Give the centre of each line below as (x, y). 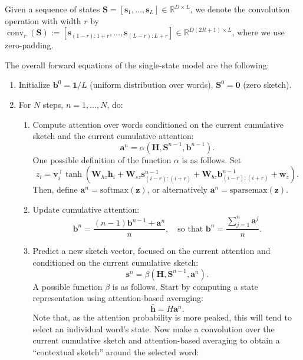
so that (190, 229)
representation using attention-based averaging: (118, 298)
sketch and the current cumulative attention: (113, 136)
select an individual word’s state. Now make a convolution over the (154, 328)
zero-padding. (29, 45)
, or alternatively (177, 189)
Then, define (55, 189)
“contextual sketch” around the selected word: (116, 351)
